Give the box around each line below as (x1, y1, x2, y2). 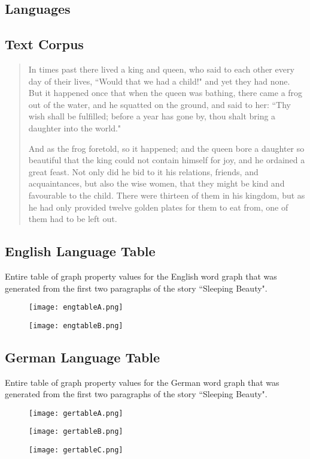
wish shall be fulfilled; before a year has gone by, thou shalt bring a (28, 110, 276, 122)
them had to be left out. (28, 212, 117, 225)
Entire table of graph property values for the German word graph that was (5, 376, 279, 388)
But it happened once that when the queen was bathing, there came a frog (28, 86, 303, 99)
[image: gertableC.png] (29, 446, 123, 455)
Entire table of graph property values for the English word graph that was (5, 269, 277, 282)
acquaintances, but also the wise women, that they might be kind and (28, 177, 285, 190)
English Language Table (5, 242, 156, 260)
